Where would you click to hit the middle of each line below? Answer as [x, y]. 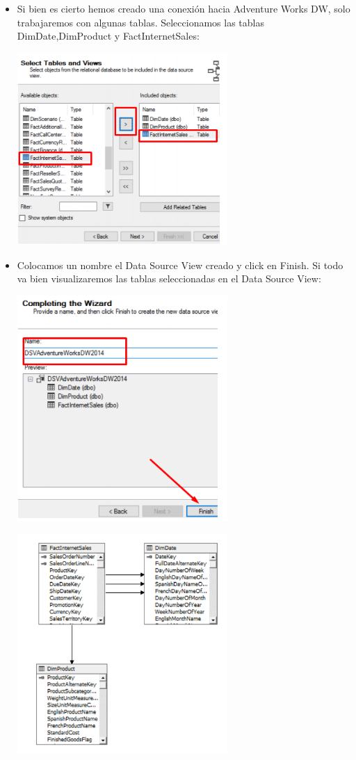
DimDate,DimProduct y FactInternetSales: [108, 36]
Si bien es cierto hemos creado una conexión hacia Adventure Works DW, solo [184, 8]
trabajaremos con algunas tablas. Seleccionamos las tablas [140, 22]
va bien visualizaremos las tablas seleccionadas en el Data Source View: [169, 278]
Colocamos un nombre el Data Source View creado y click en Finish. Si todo [180, 265]
